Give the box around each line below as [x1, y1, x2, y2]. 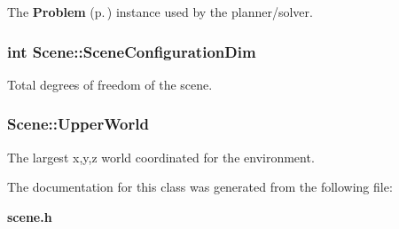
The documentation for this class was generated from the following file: [7, 178, 393, 196]
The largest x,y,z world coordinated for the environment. [7, 147, 315, 166]
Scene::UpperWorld [7, 113, 149, 135]
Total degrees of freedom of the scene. [7, 75, 213, 93]
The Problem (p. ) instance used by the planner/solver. [7, 3, 313, 20]
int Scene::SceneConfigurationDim [7, 40, 256, 62]
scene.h [7, 207, 52, 225]
